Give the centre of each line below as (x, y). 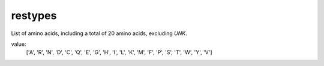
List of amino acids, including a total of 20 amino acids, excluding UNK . (99, 33)
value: (19, 44)
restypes (34, 15)
